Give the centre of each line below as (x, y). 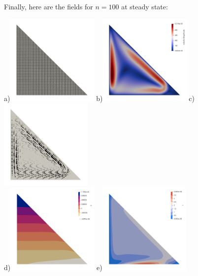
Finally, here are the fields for (49, 6)
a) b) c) (99, 98)
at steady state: (145, 6)
